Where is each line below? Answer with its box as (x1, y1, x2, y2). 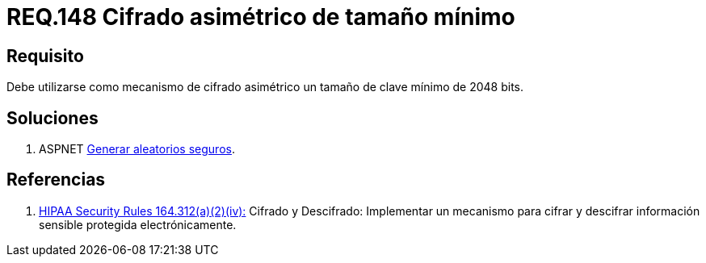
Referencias (6, 169, 106, 190)
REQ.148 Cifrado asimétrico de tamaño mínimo (6, 3, 515, 31)
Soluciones (6, 107, 99, 128)
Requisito (6, 45, 84, 66)
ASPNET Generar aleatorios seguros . (39, 142, 235, 157)
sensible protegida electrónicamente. (39, 217, 237, 232)
